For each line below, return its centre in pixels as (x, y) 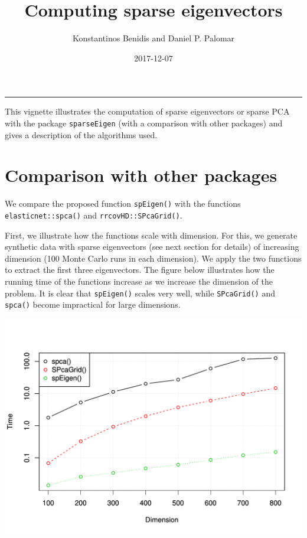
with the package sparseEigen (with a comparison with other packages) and (144, 123)
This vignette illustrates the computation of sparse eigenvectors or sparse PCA (147, 111)
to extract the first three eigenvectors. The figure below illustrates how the (140, 270)
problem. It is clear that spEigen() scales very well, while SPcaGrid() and (140, 293)
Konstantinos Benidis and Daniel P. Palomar (153, 38)
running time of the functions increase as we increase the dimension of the (139, 281)
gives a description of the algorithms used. (81, 134)
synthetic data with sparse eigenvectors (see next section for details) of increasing (152, 247)
